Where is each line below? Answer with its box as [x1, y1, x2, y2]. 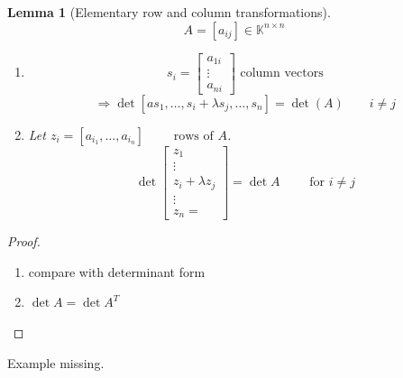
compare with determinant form [28, 262, 206, 281]
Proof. [7, 232, 41, 251]
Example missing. [7, 353, 105, 372]
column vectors [240, 67, 324, 80]
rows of [173, 129, 214, 143]
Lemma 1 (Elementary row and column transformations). [7, 3, 331, 21]
